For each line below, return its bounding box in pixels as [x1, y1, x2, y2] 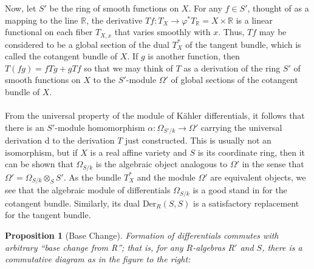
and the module [137, 170, 196, 183]
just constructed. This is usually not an [125, 134, 271, 147]
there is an [5, 121, 44, 133]
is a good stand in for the [193, 184, 287, 196]
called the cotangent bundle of [5, 50, 118, 62]
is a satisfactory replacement [193, 196, 299, 209]
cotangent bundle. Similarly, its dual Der [5, 196, 157, 209]
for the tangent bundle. [5, 208, 91, 221]
